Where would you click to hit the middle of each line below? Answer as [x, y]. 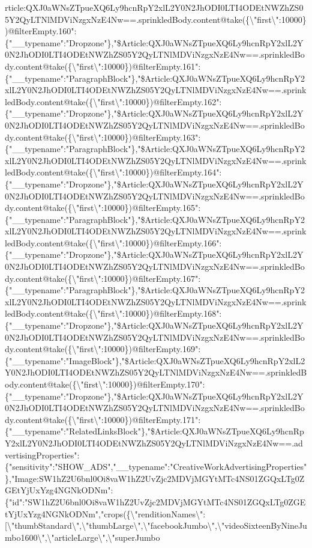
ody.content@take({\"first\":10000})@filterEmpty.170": [105, 384]
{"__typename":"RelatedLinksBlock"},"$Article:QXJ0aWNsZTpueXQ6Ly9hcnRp [154, 431]
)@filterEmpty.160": [41, 31]
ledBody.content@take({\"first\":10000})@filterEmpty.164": [113, 172]
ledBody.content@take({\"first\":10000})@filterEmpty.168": [113, 313]
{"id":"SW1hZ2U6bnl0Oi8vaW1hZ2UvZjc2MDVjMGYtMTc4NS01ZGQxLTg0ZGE [155, 501]
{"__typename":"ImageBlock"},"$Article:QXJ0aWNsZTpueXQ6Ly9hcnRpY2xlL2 [155, 360]
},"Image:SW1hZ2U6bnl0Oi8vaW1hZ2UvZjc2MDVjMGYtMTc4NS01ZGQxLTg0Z [155, 478]
